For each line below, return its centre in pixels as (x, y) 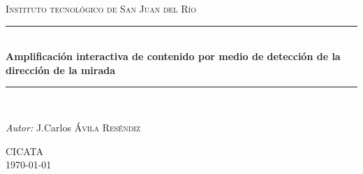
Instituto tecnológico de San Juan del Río (101, 8)
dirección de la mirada (61, 70)
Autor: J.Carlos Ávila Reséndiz (73, 127)
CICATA (25, 151)
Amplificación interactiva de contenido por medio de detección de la (173, 56)
